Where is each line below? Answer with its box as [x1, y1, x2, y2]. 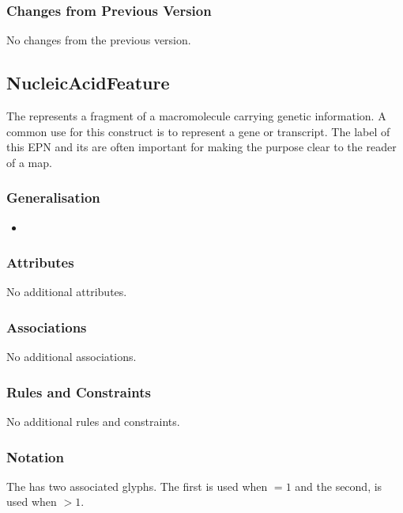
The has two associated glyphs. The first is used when [6, 477, 268, 494]
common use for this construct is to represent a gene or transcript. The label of [6, 123, 390, 139]
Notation [6, 446, 64, 466]
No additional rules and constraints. [6, 413, 180, 430]
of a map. [6, 154, 52, 170]
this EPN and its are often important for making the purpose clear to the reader [6, 139, 397, 155]
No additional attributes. [6, 283, 127, 300]
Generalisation [6, 188, 100, 207]
